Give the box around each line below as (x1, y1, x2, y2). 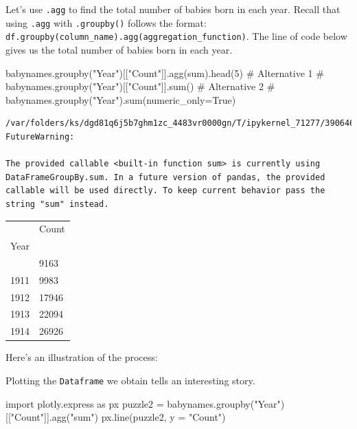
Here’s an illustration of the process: (5, 350, 158, 364)
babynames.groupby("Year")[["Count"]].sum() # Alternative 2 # (5, 79, 275, 93)
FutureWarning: (5, 131, 75, 142)
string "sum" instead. (5, 199, 109, 209)
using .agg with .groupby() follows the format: (5, 15, 207, 30)
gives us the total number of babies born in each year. (5, 42, 233, 56)
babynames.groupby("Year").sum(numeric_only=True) (5, 92, 236, 107)
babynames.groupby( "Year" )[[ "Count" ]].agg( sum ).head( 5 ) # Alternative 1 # (5, 65, 324, 80)
